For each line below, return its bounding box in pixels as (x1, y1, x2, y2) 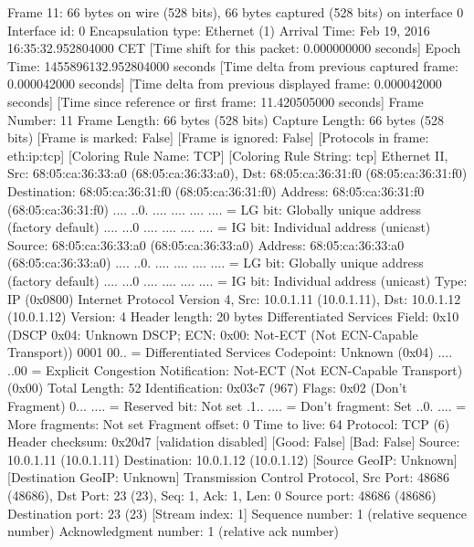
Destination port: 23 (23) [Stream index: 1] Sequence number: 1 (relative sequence (7, 503, 467, 522)
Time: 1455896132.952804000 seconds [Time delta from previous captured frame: (7, 56, 458, 75)
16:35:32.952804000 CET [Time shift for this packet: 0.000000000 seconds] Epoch (7, 38, 461, 58)
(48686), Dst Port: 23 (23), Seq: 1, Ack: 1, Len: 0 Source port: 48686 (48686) (7, 486, 437, 505)
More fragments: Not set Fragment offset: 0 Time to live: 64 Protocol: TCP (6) (7, 414, 450, 433)
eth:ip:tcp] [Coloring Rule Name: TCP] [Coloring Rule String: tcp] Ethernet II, (7, 145, 448, 164)
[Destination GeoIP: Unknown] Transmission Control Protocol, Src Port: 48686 (7, 468, 450, 487)
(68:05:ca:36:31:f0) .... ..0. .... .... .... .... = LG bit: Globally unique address (7, 199, 421, 218)
